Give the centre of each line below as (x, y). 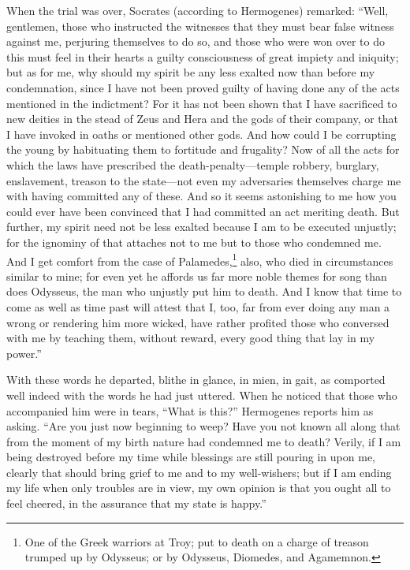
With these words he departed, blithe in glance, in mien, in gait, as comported (196, 380)
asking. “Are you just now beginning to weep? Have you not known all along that (203, 426)
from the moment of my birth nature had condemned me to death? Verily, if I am (204, 441)
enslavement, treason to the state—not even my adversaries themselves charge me (204, 180)
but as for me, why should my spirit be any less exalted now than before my (191, 72)
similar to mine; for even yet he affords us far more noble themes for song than (197, 276)
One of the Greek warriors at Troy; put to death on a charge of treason (197, 541)
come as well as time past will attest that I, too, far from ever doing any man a (198, 306)
